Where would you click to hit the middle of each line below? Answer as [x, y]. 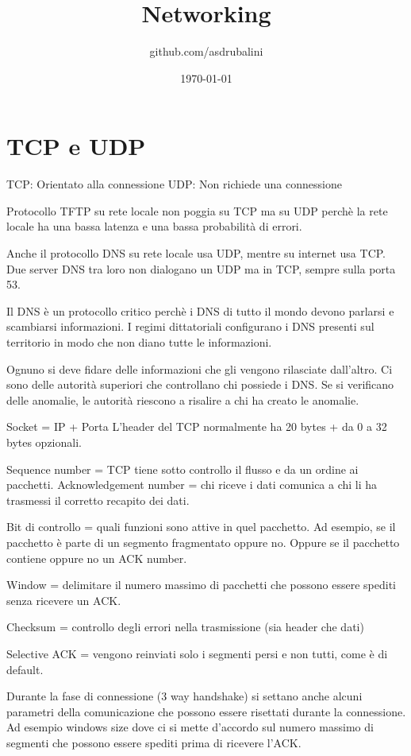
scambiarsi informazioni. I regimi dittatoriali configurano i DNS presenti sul [190, 326]
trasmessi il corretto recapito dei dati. [98, 500]
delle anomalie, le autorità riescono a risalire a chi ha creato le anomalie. [183, 399]
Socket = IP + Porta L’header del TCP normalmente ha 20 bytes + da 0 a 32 [197, 426]
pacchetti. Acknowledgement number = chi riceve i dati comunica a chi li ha [192, 485]
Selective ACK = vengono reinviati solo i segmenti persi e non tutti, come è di [197, 653]
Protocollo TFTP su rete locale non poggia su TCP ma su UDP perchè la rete [197, 210]
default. [25, 669]
